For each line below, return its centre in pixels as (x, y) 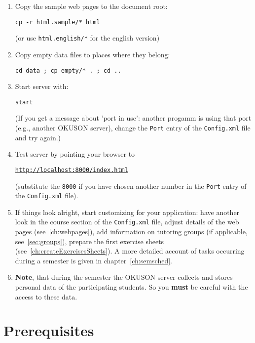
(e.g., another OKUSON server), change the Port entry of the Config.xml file (133, 128)
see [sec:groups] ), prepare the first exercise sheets (90, 241)
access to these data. (46, 296)
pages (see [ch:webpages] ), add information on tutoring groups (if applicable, (131, 232)
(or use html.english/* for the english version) (87, 38)
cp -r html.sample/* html (57, 22)
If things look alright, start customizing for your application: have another (127, 212)
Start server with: (42, 86)
